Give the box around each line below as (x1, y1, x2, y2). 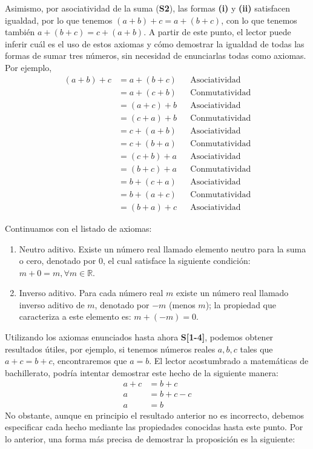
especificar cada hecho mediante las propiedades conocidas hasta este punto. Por (5, 420, 303, 433)
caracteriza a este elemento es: (19, 310, 131, 323)
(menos (169, 298, 196, 311)
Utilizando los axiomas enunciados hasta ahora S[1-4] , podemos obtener (5, 331, 274, 343)
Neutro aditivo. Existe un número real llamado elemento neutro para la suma (19, 242, 306, 255)
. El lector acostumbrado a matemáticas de (149, 354, 309, 367)
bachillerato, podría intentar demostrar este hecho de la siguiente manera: (5, 366, 278, 379)
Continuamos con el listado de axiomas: (5, 221, 152, 234)
